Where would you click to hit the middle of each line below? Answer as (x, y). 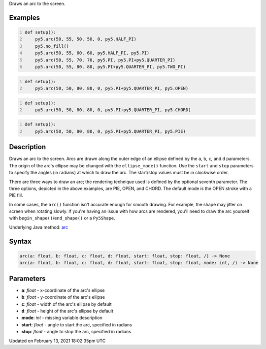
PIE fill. (16, 195)
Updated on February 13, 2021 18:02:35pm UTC (57, 341)
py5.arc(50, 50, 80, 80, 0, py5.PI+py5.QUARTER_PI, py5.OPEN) (112, 88)
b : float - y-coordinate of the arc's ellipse (63, 297)
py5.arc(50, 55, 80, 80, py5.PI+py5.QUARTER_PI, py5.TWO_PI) (111, 67)
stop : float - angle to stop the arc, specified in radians (76, 332)
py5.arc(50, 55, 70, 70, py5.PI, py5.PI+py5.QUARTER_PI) (105, 60)
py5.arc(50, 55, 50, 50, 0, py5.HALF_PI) (86, 39)
